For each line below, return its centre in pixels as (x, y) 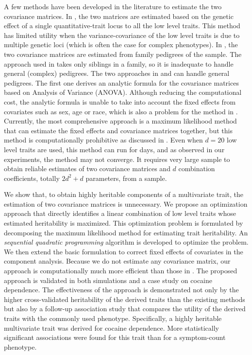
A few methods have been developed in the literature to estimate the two (113, 6)
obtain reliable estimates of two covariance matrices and (87, 169)
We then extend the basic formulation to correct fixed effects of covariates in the (124, 251)
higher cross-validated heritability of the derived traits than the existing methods (125, 299)
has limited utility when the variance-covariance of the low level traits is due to (122, 35)
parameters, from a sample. (126, 178)
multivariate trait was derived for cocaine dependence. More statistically (111, 328)
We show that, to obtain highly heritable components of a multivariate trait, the (124, 194)
